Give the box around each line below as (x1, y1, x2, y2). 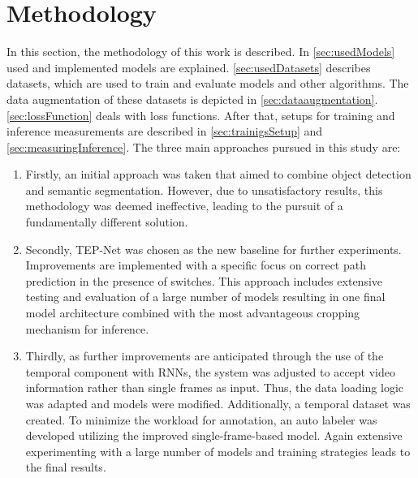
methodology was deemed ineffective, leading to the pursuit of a (25, 197, 343, 214)
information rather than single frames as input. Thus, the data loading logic (25, 379, 404, 396)
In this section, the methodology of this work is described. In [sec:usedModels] (6, 43, 395, 60)
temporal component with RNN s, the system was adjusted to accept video (25, 363, 395, 380)
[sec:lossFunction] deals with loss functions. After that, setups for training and (6, 106, 395, 123)
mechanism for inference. (25, 320, 149, 337)
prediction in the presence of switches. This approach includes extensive (25, 272, 383, 289)
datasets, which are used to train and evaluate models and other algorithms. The (6, 75, 409, 92)
